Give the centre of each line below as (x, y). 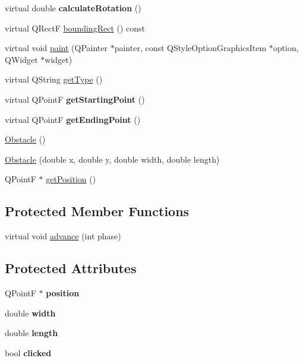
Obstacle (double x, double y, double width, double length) (112, 159)
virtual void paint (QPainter (56, 48)
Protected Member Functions (97, 211)
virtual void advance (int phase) (63, 236)
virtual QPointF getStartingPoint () (75, 99)
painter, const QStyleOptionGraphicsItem (190, 48)
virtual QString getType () (54, 79)
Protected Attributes (71, 268)
